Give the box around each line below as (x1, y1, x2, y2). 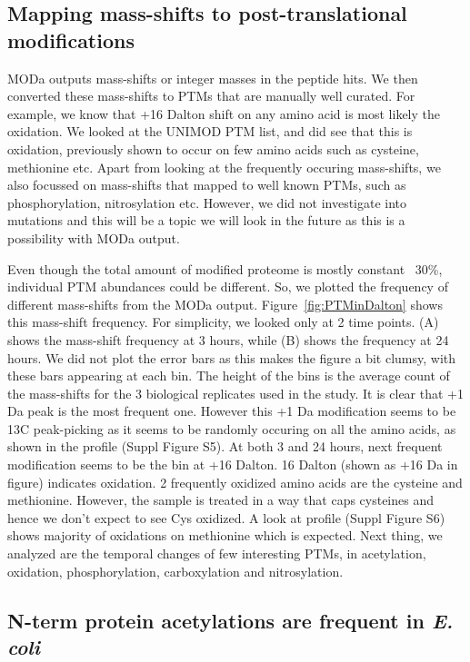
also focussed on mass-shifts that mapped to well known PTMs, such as (7, 175, 406, 194)
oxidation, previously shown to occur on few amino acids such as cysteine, (7, 139, 419, 158)
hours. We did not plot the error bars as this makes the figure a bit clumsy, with (7, 348, 456, 367)
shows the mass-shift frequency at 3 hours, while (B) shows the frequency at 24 (7, 330, 449, 349)
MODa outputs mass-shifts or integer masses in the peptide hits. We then (7, 68, 418, 87)
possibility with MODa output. (7, 228, 180, 247)
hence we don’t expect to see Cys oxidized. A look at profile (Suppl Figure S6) (7, 508, 445, 527)
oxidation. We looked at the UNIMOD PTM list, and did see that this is (7, 122, 413, 141)
